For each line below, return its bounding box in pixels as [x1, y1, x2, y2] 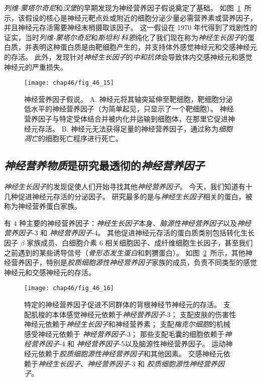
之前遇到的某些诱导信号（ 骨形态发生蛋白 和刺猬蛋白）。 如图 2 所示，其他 [4, 247, 245, 258]
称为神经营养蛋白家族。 [4, 201, 81, 211]
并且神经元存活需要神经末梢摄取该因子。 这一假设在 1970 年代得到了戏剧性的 [4, 22, 257, 33]
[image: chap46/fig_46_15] [24, 79, 114, 87]
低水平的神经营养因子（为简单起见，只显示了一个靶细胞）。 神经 [24, 103, 234, 114]
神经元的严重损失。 [4, 61, 67, 72]
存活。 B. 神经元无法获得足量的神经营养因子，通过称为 [38, 123, 219, 134]
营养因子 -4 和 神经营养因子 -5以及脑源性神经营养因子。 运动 [31, 338, 226, 349]
